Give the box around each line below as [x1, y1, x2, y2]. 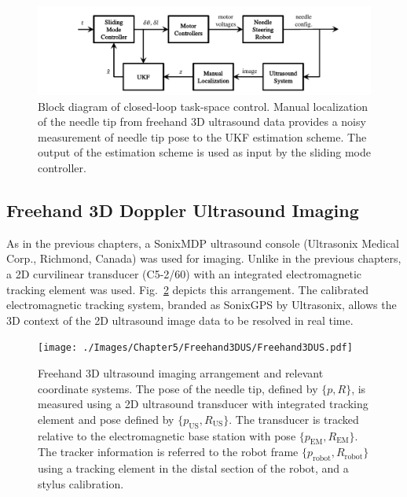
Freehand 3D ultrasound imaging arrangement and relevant [38, 365, 324, 381]
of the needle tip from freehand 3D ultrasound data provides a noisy [38, 113, 366, 130]
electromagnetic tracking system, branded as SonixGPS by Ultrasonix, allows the [6, 296, 397, 313]
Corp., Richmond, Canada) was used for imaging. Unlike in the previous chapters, [6, 250, 401, 267]
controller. [38, 160, 86, 175]
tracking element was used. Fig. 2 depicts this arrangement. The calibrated [6, 281, 369, 297]
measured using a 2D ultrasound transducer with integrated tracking [38, 396, 368, 412]
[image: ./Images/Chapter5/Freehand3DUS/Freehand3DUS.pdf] [38, 342, 353, 354]
